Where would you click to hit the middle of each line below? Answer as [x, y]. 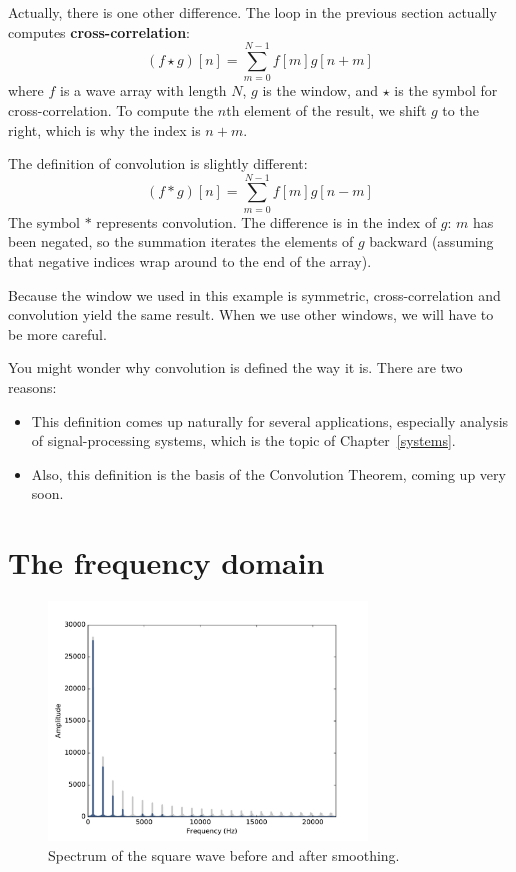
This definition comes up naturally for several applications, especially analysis [270, 420]
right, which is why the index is [104, 129]
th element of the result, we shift [326, 109]
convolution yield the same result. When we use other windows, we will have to [251, 314]
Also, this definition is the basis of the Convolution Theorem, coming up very [268, 473]
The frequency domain [166, 562]
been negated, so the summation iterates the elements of [181, 241]
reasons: [32, 386]
